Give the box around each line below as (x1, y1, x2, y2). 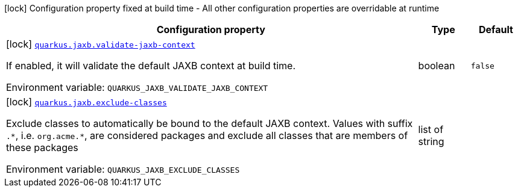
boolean (418, 60, 455, 72)
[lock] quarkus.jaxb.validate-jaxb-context (6, 38, 195, 50)
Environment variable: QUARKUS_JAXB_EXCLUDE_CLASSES (6, 163, 240, 175)
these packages (6, 141, 78, 153)
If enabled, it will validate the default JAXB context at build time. (6, 60, 296, 72)
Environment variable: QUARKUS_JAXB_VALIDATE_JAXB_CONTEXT (6, 81, 268, 93)
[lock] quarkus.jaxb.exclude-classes (6, 96, 167, 108)
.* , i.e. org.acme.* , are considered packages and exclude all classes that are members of (6, 129, 408, 141)
